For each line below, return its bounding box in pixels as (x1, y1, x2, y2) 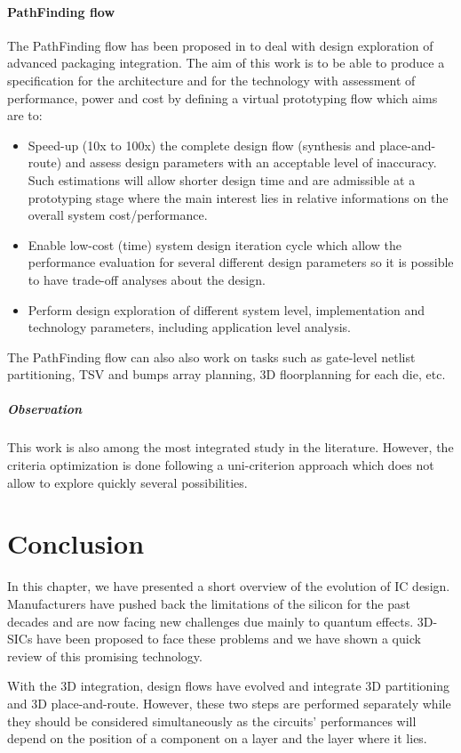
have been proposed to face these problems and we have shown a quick (36, 629, 421, 648)
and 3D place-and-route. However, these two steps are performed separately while (7, 693, 451, 712)
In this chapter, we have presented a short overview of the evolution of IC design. (7, 577, 450, 595)
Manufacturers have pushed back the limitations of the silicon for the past (7, 594, 410, 612)
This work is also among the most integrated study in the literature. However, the (7, 438, 454, 457)
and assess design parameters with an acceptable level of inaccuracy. (65, 153, 437, 172)
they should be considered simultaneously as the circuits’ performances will (7, 711, 417, 730)
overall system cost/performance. (28, 206, 208, 224)
